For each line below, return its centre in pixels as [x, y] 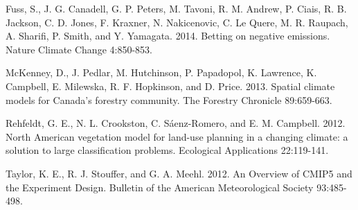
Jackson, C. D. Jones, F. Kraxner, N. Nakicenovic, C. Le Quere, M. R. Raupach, [177, 22]
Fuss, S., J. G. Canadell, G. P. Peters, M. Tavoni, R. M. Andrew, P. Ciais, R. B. [176, 8]
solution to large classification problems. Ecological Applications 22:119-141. [167, 150]
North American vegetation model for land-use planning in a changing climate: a [177, 136]
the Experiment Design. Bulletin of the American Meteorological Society [160, 187]
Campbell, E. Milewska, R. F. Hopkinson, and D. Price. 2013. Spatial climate [170, 86]
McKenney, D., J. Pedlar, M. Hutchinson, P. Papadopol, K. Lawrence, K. [161, 72]
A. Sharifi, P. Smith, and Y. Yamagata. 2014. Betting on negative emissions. [168, 36]
